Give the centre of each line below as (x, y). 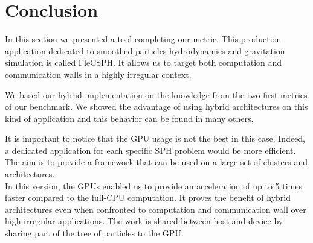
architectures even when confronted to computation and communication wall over (156, 209)
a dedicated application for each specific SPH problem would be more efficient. (150, 150)
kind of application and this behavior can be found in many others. (129, 118)
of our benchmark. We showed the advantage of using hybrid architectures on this (156, 106)
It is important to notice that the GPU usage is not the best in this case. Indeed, (155, 138)
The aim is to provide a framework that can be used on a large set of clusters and (156, 162)
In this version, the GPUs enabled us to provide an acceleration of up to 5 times (153, 185)
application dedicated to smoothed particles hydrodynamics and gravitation (145, 50)
